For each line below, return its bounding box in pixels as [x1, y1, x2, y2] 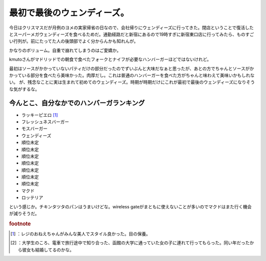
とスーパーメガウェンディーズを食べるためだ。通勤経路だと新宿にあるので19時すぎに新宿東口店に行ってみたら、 [9, 31, 237, 37]
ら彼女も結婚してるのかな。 [18, 247, 74, 253]
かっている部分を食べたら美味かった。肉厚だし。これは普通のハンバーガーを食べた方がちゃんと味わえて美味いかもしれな [9, 72, 255, 78]
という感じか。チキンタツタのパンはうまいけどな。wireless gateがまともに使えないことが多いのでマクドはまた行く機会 [9, 203, 252, 209]
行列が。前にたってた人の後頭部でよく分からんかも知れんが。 [13, 38, 138, 44]
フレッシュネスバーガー [21, 119, 69, 125]
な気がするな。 [9, 86, 39, 92]
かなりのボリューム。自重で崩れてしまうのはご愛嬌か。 [9, 47, 121, 53]
